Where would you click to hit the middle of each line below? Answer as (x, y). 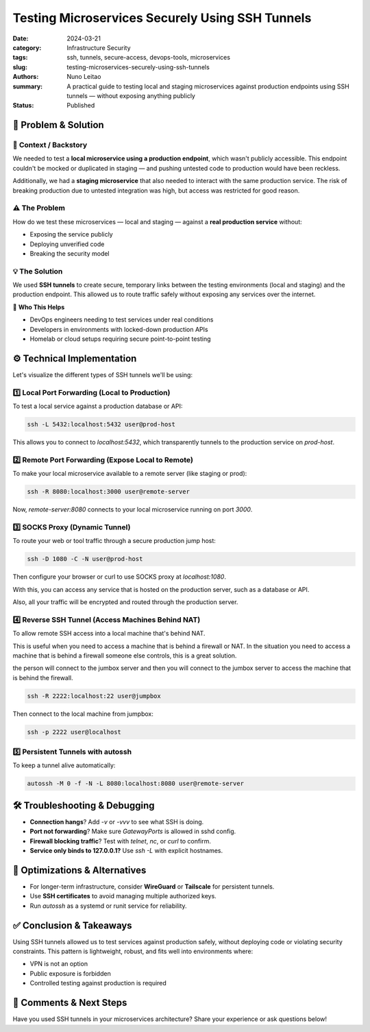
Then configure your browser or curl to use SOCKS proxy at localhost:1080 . (119, 577)
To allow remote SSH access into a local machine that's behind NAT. (109, 634)
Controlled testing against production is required (98, 983)
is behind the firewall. (43, 677)
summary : (28, 86)
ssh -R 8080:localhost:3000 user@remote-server (108, 492)
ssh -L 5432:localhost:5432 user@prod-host (101, 424)
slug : (20, 67)
